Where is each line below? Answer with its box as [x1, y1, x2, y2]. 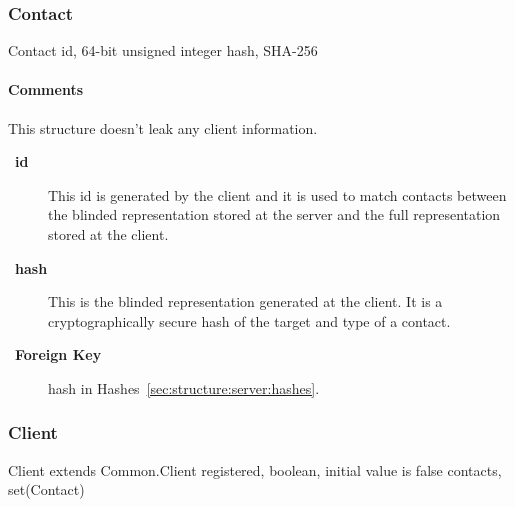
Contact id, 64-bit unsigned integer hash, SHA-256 [8, 40, 318, 61]
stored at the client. [48, 223, 169, 244]
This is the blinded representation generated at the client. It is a [48, 291, 443, 312]
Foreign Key [15, 344, 102, 365]
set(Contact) [8, 479, 85, 500]
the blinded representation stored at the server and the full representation [48, 204, 501, 225]
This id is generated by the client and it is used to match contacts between [48, 184, 507, 205]
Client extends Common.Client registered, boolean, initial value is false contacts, [8, 459, 502, 480]
